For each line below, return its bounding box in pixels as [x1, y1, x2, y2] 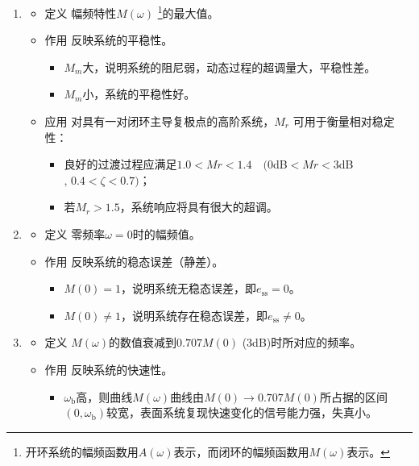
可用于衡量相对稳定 [292, 113, 395, 130]
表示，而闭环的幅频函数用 [173, 443, 309, 460]
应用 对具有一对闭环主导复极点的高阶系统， [44, 113, 275, 130]
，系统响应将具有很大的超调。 [119, 198, 278, 215]
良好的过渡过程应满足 [64, 156, 177, 173]
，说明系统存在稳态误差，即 [121, 306, 268, 323]
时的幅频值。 [132, 226, 201, 242]
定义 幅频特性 [44, 4, 117, 21]
